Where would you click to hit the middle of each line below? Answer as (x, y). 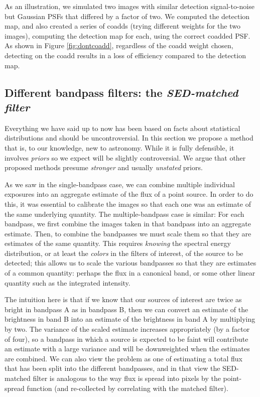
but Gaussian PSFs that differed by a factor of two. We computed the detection (127, 16)
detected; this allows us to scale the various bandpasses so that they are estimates (131, 263)
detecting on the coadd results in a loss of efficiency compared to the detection (125, 55)
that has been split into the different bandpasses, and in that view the (112, 368)
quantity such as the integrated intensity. (68, 282)
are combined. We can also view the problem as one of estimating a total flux (123, 358)
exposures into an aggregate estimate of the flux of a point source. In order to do (129, 194)
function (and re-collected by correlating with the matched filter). (127, 388)
